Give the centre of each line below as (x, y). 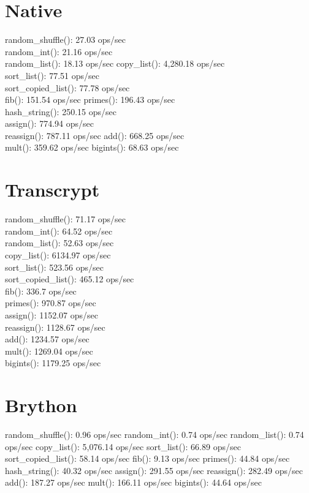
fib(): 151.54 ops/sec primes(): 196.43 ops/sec (90, 100)
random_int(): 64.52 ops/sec (59, 231)
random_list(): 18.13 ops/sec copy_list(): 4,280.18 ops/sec (115, 63)
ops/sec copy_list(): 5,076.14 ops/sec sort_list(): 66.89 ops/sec (123, 446)
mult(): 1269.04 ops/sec (49, 351)
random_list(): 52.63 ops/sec (59, 243)
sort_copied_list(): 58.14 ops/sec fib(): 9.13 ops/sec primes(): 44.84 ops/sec (147, 458)
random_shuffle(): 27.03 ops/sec (66, 40)
